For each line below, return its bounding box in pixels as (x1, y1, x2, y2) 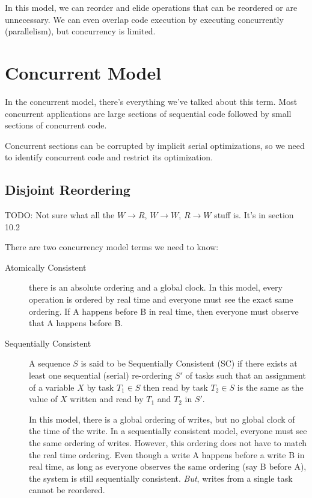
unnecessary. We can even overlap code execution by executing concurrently (5, 13, 284, 25)
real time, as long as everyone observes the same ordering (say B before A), (29, 460, 307, 473)
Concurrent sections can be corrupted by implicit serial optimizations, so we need (5, 139, 305, 151)
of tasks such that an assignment (185, 369, 306, 382)
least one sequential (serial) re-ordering (29, 369, 173, 382)
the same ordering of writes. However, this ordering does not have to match (29, 436, 307, 449)
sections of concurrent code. (5, 119, 107, 131)
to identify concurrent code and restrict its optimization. (5, 151, 213, 163)
